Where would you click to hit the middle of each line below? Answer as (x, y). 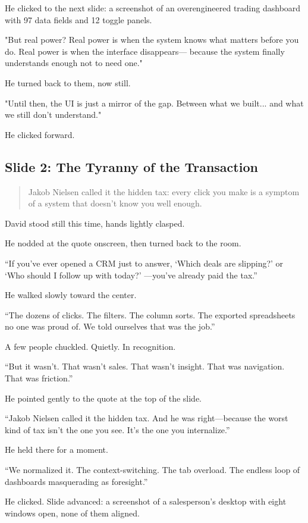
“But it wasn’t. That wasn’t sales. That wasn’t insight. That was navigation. (145, 366)
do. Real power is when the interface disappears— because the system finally (145, 51)
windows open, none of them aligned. (72, 513)
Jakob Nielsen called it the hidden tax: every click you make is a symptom (164, 191)
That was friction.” (39, 378)
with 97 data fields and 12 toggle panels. (78, 19)
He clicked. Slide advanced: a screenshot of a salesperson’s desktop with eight (146, 501)
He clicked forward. (40, 134)
